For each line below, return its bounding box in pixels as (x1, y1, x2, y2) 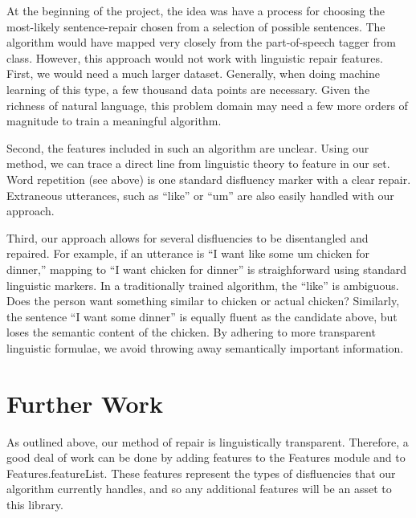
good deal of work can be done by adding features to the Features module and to (6, 449, 406, 466)
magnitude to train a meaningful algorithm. (6, 112, 222, 129)
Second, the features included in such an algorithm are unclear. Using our (6, 139, 369, 156)
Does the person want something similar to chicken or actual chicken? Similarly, (6, 292, 400, 309)
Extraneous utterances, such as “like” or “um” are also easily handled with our (6, 186, 394, 203)
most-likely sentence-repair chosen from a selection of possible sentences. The (6, 18, 385, 35)
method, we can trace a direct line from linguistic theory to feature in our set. (6, 155, 390, 172)
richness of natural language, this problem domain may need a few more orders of (6, 96, 408, 113)
